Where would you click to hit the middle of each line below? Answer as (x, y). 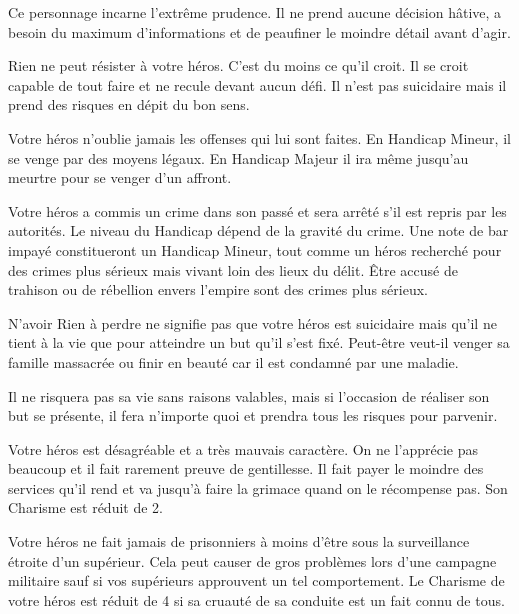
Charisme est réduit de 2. (85, 507)
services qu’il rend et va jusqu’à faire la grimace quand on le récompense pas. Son (258, 487)
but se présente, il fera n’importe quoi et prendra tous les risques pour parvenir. (253, 415)
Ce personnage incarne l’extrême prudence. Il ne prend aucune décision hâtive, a (255, 12)
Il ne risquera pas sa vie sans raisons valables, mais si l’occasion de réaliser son (249, 395)
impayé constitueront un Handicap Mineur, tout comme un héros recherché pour (255, 249)
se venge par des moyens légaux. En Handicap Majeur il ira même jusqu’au (238, 157)
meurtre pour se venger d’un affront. (120, 177)
